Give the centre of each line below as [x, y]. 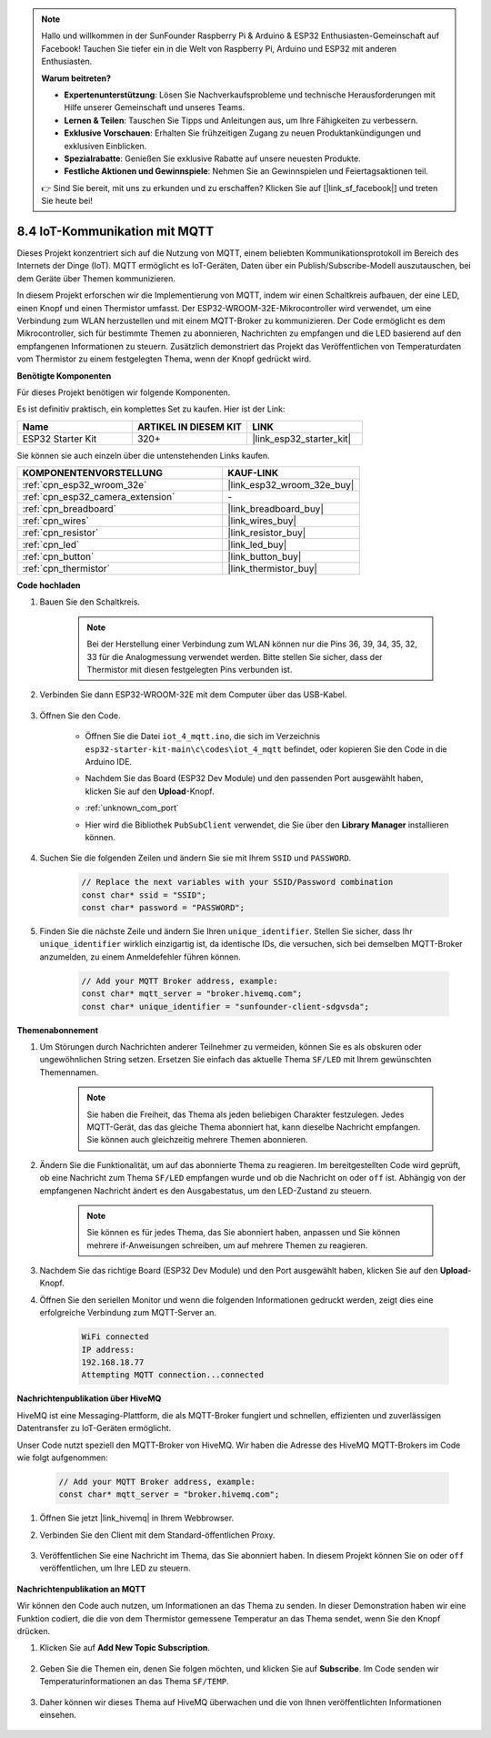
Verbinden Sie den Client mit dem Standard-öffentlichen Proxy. [157, 1535]
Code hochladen [49, 585]
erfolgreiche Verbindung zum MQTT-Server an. [128, 1313]
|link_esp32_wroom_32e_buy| [291, 485]
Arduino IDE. [108, 761]
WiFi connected [115, 1337]
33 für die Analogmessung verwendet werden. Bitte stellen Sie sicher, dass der [235, 656]
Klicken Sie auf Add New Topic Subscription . [125, 1648]
